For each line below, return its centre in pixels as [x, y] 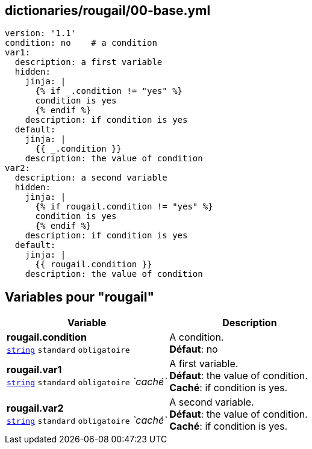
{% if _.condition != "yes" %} [109, 91]
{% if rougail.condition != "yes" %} [124, 207]
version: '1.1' [41, 33]
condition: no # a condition [81, 43]
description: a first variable [89, 62]
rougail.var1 [34, 370]
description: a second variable [91, 178]
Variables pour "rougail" [80, 297]
